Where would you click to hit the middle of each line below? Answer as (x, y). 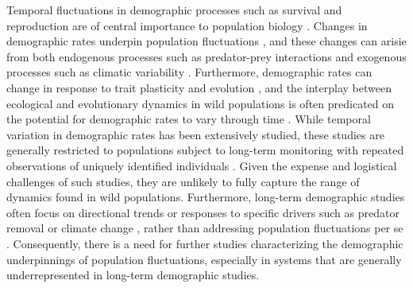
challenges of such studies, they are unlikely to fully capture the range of (183, 181)
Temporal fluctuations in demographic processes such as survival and (174, 10)
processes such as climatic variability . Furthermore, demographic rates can (189, 72)
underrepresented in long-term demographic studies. (133, 275)
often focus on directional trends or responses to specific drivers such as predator (203, 212)
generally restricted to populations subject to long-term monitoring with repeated (205, 150)
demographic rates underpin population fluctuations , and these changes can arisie (206, 41)
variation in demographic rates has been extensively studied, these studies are (195, 134)
